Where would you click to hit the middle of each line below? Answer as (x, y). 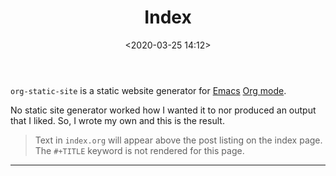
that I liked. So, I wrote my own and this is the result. (117, 120)
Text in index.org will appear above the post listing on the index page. (178, 140)
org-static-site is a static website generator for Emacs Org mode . (148, 90)
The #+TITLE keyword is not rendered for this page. (139, 150)
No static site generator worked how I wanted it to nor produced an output (163, 110)
